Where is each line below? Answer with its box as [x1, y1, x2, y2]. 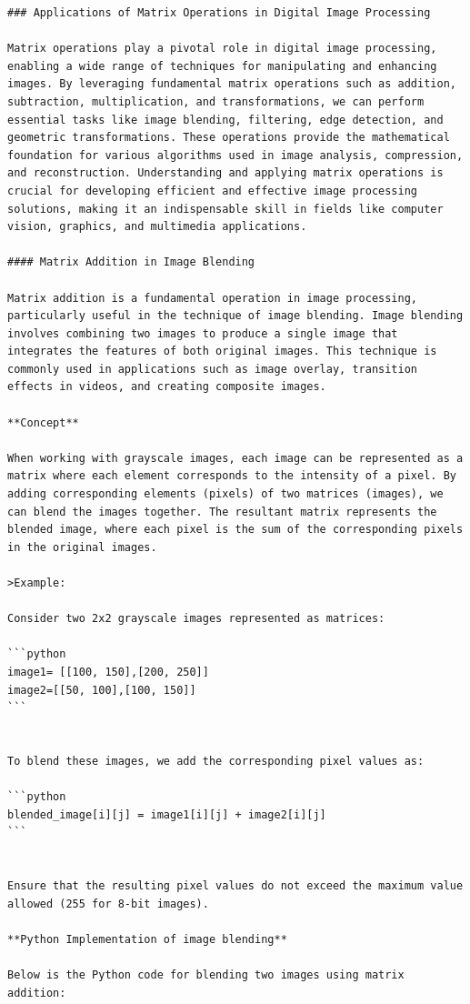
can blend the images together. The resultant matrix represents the [7, 505, 437, 518]
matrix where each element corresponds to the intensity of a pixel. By [7, 469, 456, 483]
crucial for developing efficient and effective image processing [7, 184, 418, 197]
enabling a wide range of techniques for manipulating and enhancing [7, 59, 437, 73]
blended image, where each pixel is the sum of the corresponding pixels [7, 523, 464, 537]
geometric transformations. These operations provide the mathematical [7, 131, 450, 145]
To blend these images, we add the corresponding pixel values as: [7, 754, 425, 768]
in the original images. [7, 540, 157, 554]
